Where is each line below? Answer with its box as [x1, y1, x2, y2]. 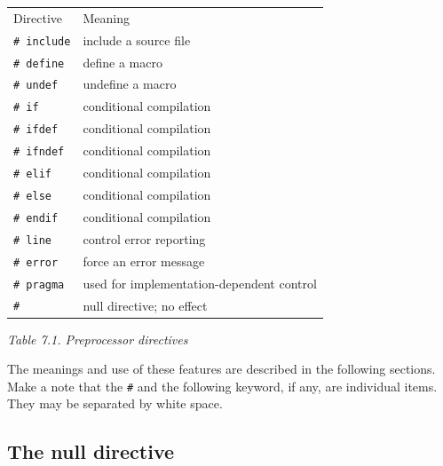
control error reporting [83, 229, 206, 248]
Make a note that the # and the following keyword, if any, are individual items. [7, 376, 438, 395]
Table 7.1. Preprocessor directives [7, 329, 188, 348]
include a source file [83, 30, 191, 49]
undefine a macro [83, 75, 177, 93]
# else [13, 189, 51, 202]
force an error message [83, 251, 205, 270]
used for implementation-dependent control [83, 273, 317, 292]
